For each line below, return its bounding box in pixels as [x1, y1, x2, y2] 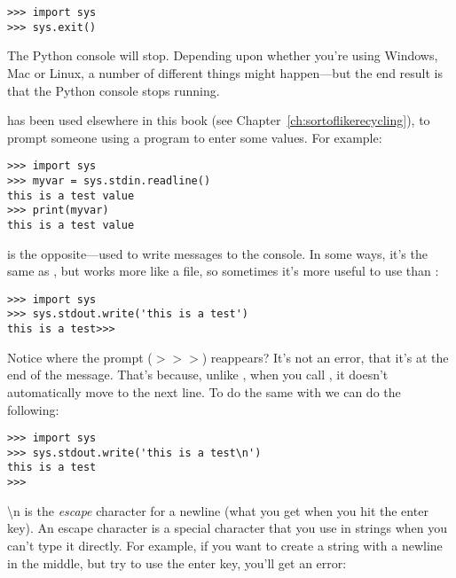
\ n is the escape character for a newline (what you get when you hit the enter [7, 501, 428, 519]
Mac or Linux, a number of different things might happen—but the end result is [7, 63, 444, 82]
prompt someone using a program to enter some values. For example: [7, 128, 382, 146]
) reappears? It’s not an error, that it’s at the [201, 348, 449, 366]
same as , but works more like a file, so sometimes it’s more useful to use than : [7, 262, 439, 280]
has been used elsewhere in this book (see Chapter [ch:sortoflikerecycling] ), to [7, 111, 430, 129]
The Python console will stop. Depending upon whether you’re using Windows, [7, 46, 438, 65]
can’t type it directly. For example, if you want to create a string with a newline [7, 535, 443, 554]
